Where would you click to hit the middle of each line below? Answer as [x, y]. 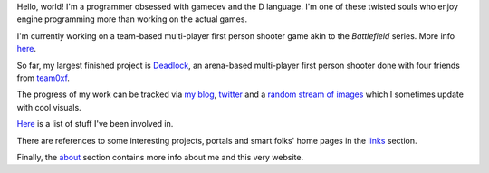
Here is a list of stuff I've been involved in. [95, 124]
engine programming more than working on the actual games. [132, 19]
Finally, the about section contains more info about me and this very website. [160, 157]
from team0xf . [43, 78]
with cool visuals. [49, 107]
